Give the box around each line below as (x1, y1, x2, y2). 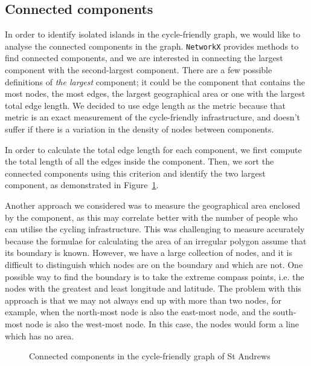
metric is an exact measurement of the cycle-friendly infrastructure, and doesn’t (5, 111, 300, 123)
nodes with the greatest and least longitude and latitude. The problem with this (5, 282, 301, 295)
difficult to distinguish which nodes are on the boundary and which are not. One (5, 258, 303, 270)
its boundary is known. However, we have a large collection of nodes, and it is (5, 246, 293, 259)
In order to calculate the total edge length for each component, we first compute (5, 143, 302, 155)
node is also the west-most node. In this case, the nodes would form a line (25, 317, 300, 330)
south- (273, 306, 297, 318)
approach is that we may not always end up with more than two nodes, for (5, 293, 282, 306)
